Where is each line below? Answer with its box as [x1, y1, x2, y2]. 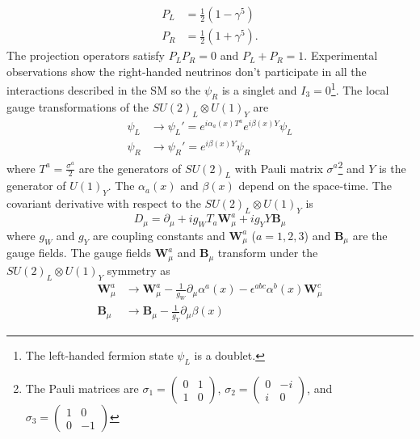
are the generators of [78, 159, 182, 176]
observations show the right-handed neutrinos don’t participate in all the [6, 62, 367, 79]
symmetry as [107, 261, 170, 278]
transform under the [217, 244, 318, 261]
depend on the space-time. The [238, 177, 392, 194]
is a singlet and [221, 81, 297, 98]
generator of [6, 177, 66, 194]
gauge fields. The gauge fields [6, 244, 152, 261]
